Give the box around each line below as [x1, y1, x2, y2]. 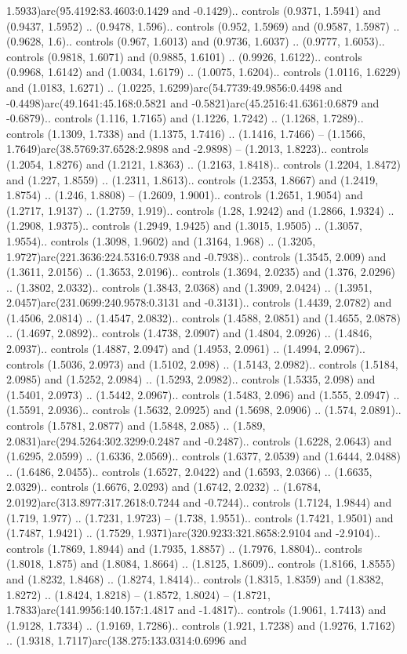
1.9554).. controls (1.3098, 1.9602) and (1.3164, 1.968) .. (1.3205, [6, 232, 316, 249]
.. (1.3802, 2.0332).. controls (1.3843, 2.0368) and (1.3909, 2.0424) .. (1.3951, [6, 278, 372, 295]
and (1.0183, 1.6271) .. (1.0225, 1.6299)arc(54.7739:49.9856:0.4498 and [6, 78, 343, 95]
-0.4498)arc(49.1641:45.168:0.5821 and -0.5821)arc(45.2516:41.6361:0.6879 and [6, 94, 380, 111]
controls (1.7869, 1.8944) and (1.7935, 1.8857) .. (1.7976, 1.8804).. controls [6, 540, 362, 556]
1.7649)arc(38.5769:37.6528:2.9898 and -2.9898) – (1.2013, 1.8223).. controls [6, 140, 369, 157]
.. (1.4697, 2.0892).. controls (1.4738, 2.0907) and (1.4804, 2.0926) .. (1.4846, [6, 325, 372, 341]
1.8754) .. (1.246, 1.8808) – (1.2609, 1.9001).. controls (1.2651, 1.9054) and [6, 187, 363, 203]
